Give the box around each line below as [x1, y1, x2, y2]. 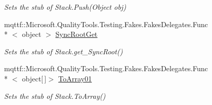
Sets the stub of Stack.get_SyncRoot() [4, 46, 123, 56]
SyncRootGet [55, 29, 98, 39]
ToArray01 [58, 73, 92, 83]
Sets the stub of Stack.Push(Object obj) [4, 2, 126, 12]
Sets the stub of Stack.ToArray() [4, 90, 105, 101]
